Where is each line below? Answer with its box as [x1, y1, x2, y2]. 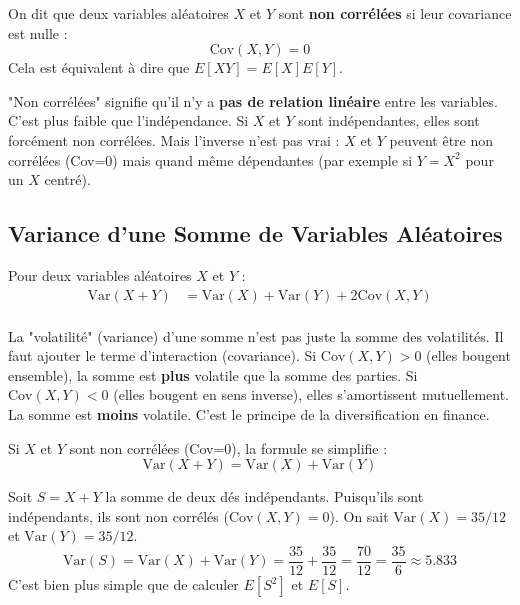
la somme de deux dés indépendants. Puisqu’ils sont [105, 486, 424, 507]
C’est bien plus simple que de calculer [8, 574, 239, 595]
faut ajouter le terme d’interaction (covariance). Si [8, 345, 317, 366]
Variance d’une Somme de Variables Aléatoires [8, 218, 503, 249]
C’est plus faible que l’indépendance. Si [8, 110, 249, 131]
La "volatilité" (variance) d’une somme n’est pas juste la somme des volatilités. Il [8, 325, 504, 346]
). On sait [329, 505, 389, 526]
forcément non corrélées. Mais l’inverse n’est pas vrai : [8, 129, 340, 150]
